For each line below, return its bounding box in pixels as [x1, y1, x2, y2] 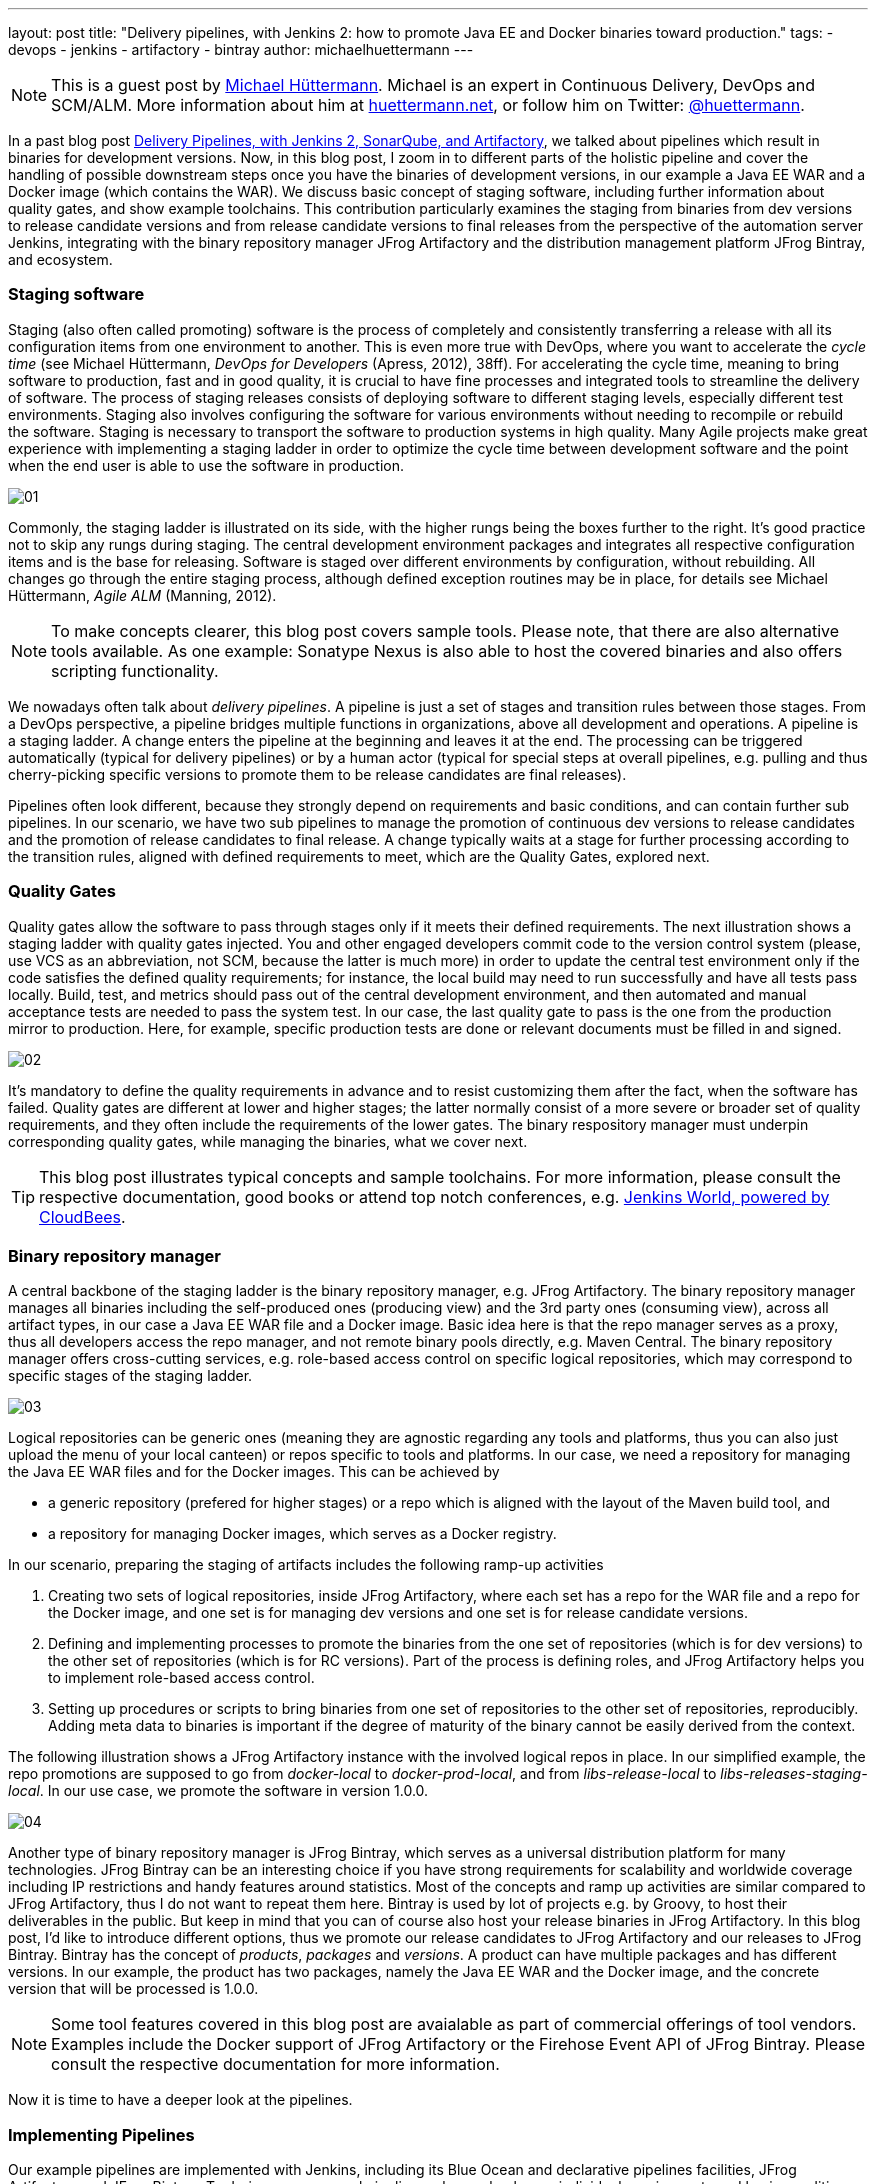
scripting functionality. [51, 660, 219, 681]
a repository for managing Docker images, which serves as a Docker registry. [48, 1525, 557, 1543]
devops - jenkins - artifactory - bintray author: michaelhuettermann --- [8, 41, 474, 58]
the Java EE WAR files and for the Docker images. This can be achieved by [8, 1463, 500, 1481]
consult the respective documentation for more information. [51, 2054, 500, 2075]
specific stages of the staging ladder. [8, 1367, 253, 1385]
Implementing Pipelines [8, 2124, 195, 2145]
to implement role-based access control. [48, 1669, 315, 1687]
